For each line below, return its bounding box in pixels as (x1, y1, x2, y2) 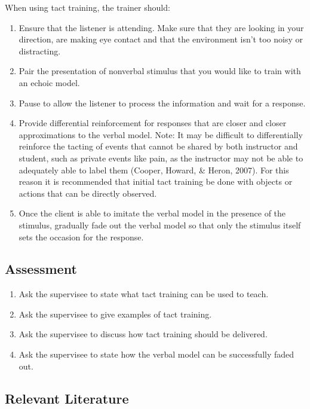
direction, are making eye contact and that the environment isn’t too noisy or (19, 33, 303, 45)
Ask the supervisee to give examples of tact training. (19, 307, 212, 320)
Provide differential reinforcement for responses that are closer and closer (19, 117, 287, 129)
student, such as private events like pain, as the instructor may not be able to (19, 151, 303, 164)
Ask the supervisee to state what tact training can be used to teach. (19, 288, 269, 300)
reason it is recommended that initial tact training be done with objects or (19, 175, 293, 188)
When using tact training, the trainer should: (5, 1, 170, 13)
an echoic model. (19, 76, 80, 88)
